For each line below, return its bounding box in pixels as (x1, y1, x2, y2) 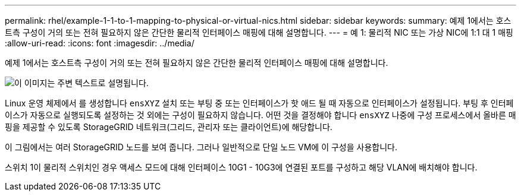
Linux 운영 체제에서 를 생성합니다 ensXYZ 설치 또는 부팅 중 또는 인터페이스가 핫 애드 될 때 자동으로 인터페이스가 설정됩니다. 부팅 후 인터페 (5, 98, 514, 108)
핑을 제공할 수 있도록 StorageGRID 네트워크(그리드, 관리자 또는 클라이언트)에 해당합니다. (5, 122, 332, 132)
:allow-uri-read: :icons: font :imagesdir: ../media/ (5, 38, 194, 48)
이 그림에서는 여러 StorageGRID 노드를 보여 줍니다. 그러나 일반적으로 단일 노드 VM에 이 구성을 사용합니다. (5, 142, 397, 152)
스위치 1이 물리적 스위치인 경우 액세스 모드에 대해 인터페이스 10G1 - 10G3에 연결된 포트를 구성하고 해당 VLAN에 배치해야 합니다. (5, 162, 478, 172)
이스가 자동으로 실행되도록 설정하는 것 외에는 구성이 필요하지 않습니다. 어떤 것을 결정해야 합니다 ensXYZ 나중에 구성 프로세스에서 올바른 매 (5, 110, 516, 120)
